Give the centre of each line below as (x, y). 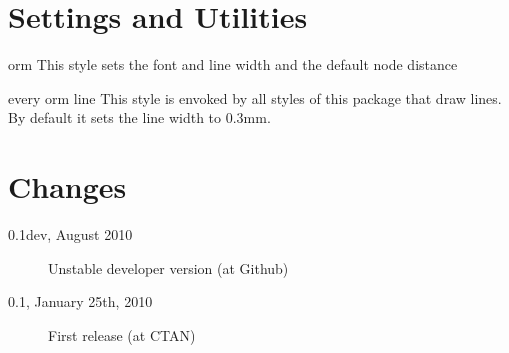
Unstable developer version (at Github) (168, 267)
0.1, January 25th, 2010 (80, 301)
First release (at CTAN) (122, 334)
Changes (67, 186)
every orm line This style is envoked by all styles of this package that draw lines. (255, 97)
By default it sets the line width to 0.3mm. (139, 117)
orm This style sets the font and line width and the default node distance (233, 64)
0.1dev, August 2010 (70, 234)
